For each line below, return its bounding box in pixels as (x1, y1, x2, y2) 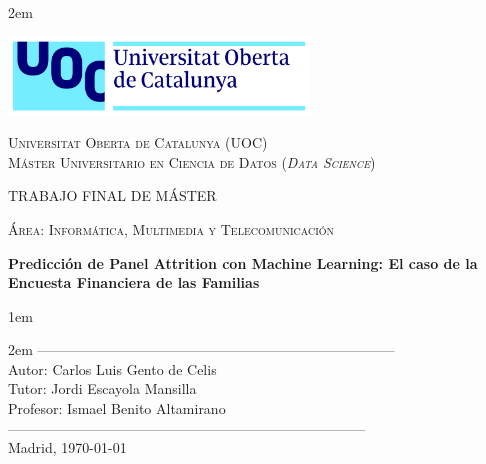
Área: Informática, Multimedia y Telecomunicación (8, 218, 335, 239)
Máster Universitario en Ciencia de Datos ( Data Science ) (8, 151, 376, 172)
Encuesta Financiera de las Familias (8, 272, 260, 293)
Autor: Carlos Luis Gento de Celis (8, 358, 217, 379)
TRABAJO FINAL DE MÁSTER (8, 185, 217, 206)
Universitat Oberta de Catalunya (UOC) (8, 132, 268, 153)
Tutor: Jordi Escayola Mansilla (8, 378, 197, 399)
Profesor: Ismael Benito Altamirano (8, 398, 226, 419)
